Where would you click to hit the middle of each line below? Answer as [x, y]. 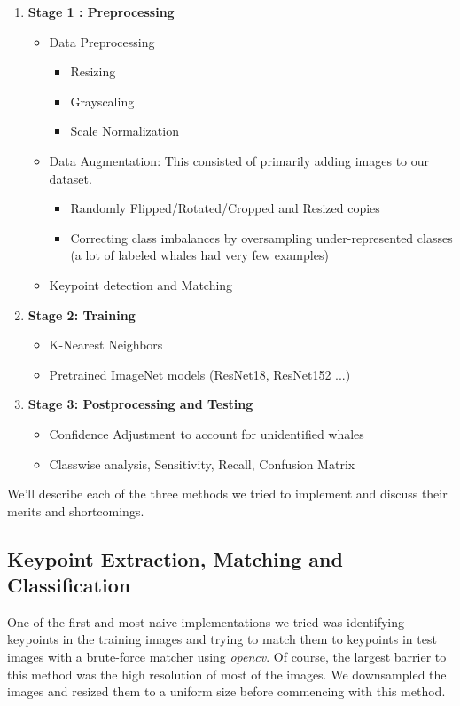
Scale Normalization [125, 131]
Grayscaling [102, 101]
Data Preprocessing [102, 41]
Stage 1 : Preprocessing [101, 12]
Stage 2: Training [82, 314]
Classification [69, 585]
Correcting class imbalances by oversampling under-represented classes [261, 237]
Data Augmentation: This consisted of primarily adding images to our [239, 160]
